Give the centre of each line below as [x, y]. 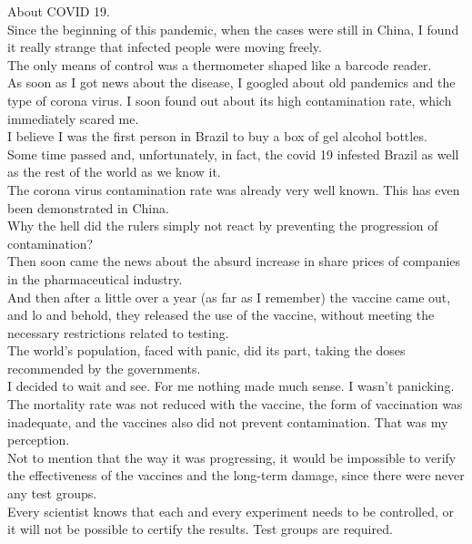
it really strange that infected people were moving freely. [165, 47]
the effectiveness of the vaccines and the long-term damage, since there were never [236, 475]
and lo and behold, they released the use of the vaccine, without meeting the [221, 315]
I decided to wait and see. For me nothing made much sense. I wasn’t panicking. [231, 386]
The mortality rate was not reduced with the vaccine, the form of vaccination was [235, 404]
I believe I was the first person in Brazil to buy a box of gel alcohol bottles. [217, 136]
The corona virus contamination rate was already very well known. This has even [234, 189]
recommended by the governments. [104, 368]
